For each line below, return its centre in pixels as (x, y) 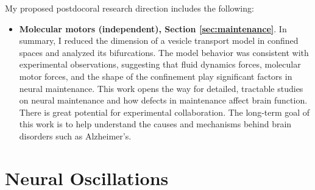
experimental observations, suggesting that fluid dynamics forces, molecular (160, 64)
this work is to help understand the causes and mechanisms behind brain (155, 124)
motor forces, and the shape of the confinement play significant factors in (156, 76)
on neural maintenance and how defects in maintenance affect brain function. (163, 100)
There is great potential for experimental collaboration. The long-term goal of (165, 112)
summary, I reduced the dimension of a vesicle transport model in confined (159, 40)
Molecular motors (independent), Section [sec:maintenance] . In (153, 28)
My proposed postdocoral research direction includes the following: (129, 8)
